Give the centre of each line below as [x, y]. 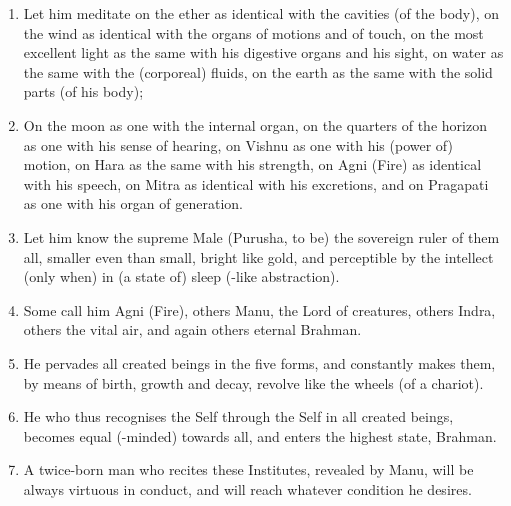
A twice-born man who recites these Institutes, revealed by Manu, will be [248, 469]
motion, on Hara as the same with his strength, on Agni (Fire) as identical [252, 164]
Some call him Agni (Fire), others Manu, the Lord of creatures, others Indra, [259, 309]
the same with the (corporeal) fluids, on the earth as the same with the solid [258, 71]
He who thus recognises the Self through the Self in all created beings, [238, 416]
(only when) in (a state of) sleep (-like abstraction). [181, 276]
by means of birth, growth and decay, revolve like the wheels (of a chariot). [253, 382]
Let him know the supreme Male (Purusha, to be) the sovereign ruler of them [261, 236]
